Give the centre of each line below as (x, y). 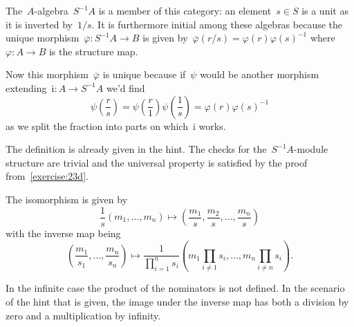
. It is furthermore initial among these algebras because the (217, 24)
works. (212, 125)
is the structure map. (93, 51)
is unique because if (144, 74)
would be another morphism (260, 74)
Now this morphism (47, 74)
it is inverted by (39, 24)
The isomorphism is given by (67, 199)
